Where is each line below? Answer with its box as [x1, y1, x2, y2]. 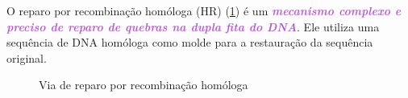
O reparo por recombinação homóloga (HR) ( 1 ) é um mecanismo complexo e [6, 2, 402, 18]
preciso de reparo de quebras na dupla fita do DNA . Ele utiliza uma [6, 18, 380, 35]
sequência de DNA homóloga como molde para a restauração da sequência [6, 34, 373, 51]
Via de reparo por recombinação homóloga [39, 76, 248, 93]
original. [6, 49, 47, 66]
